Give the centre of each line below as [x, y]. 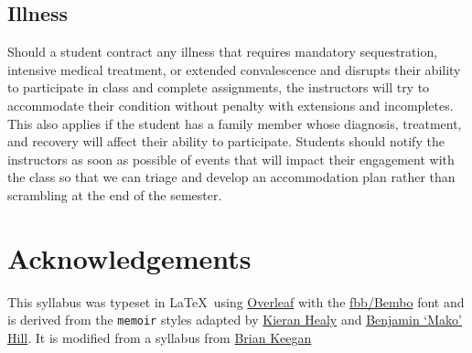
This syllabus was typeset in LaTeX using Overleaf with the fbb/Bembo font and [236, 301]
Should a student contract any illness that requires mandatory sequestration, [223, 52]
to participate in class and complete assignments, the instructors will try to [219, 87]
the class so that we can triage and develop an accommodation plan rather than [231, 177]
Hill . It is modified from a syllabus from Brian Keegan [160, 337]
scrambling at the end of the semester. [115, 194]
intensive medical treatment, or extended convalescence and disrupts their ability [234, 69]
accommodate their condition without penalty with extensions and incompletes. [231, 105]
